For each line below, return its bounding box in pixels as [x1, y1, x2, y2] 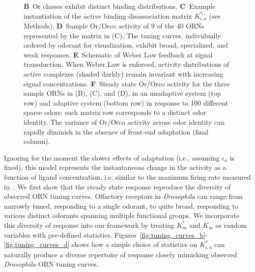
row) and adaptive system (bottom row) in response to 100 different [24, 97, 228, 108]
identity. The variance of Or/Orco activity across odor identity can [24, 116, 225, 127]
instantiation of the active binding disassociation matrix [24, 10, 192, 21]
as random [215, 219, 247, 230]
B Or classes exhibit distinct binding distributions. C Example [24, 1, 216, 11]
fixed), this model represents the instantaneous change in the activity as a [4, 162, 227, 172]
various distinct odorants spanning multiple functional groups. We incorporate [4, 210, 239, 220]
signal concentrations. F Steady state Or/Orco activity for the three [24, 78, 230, 88]
